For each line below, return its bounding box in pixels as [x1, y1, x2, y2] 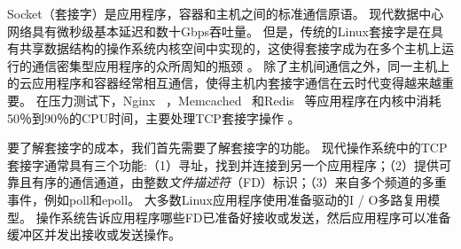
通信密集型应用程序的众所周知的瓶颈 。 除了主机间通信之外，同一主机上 [31, 56, 450, 74]
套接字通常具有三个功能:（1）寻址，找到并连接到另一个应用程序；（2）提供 [7, 155, 439, 174]
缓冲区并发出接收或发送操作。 [7, 225, 181, 244]
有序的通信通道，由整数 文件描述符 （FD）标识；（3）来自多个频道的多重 [31, 173, 447, 191]
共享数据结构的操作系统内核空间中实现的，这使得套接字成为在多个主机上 [19, 39, 441, 58]
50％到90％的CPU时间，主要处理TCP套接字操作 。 [7, 108, 301, 127]
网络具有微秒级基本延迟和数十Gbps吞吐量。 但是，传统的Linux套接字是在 [7, 21, 431, 40]
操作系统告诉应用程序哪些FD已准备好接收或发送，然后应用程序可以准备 [35, 207, 451, 226]
